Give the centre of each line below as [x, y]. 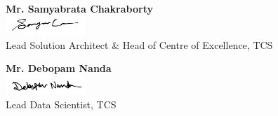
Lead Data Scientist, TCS [61, 104]
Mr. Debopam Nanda [59, 68]
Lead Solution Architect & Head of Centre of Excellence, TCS [139, 44]
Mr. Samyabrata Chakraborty [79, 8]
